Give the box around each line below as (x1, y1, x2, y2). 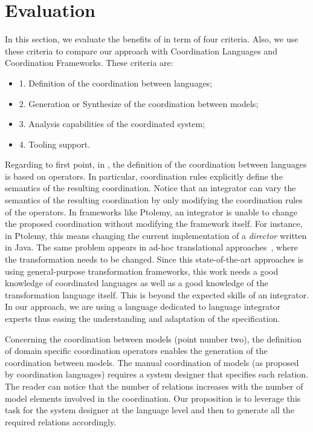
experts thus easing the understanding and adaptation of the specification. (5, 312, 280, 324)
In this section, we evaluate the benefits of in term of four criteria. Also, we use (5, 33, 298, 45)
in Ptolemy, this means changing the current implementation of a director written (5, 229, 307, 241)
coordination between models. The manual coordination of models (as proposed (5, 356, 299, 368)
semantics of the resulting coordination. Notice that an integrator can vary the (5, 182, 296, 194)
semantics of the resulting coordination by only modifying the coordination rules (5, 194, 303, 206)
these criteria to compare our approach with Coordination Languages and (5, 44, 277, 57)
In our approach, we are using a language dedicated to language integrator (5, 300, 281, 313)
